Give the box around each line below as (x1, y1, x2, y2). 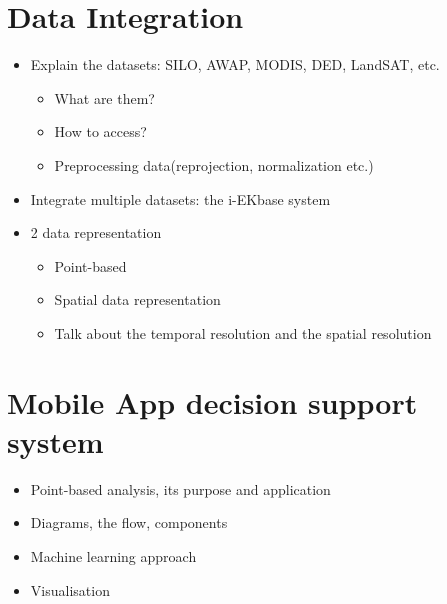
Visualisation (30, 579, 110, 600)
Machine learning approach (30, 545, 197, 566)
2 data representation (30, 222, 162, 243)
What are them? (54, 87, 155, 108)
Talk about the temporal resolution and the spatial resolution (54, 322, 432, 343)
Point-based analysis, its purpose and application (30, 478, 331, 499)
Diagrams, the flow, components (30, 512, 228, 533)
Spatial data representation (54, 289, 221, 310)
